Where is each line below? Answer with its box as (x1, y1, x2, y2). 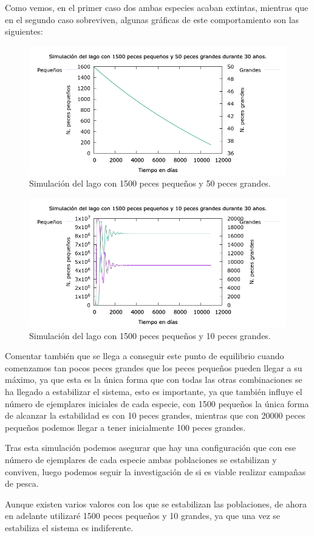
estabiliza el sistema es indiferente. (5, 521, 134, 534)
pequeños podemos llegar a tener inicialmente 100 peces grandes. (5, 421, 246, 433)
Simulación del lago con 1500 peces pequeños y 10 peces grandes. (29, 329, 271, 342)
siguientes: (5, 25, 43, 38)
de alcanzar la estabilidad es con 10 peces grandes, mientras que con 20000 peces (5, 409, 305, 422)
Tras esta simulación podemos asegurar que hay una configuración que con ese (5, 441, 296, 454)
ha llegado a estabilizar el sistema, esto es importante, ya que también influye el (5, 385, 302, 397)
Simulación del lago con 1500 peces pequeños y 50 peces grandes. (29, 177, 271, 190)
